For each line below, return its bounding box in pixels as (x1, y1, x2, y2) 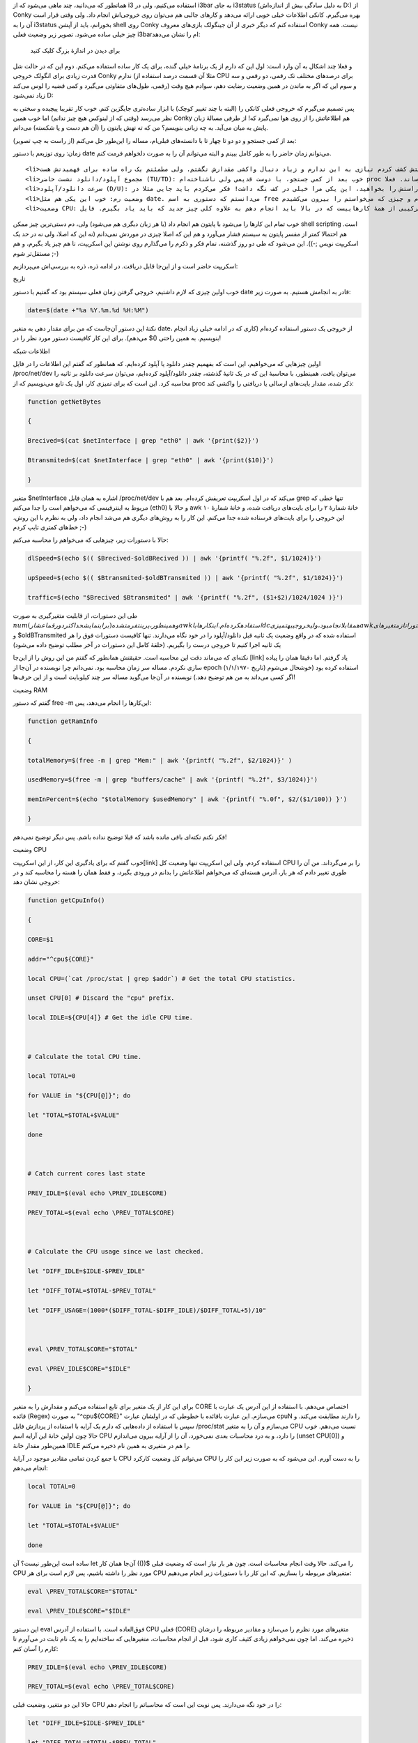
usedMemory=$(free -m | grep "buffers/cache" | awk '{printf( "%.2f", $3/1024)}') (27, 776, 318, 784)
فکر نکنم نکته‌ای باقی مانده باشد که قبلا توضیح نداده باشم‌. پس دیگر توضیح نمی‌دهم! (13, 832, 227, 841)
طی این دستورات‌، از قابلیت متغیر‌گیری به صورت (13, 611, 138, 620)
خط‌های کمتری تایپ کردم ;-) (13, 523, 87, 531)
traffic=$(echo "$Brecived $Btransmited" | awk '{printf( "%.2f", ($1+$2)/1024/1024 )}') (27, 593, 344, 601)
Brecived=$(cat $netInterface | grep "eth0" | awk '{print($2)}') (27, 436, 259, 445)
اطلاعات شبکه (13, 347, 50, 355)
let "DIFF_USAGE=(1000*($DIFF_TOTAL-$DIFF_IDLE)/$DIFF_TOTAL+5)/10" (27, 1306, 267, 1314)
